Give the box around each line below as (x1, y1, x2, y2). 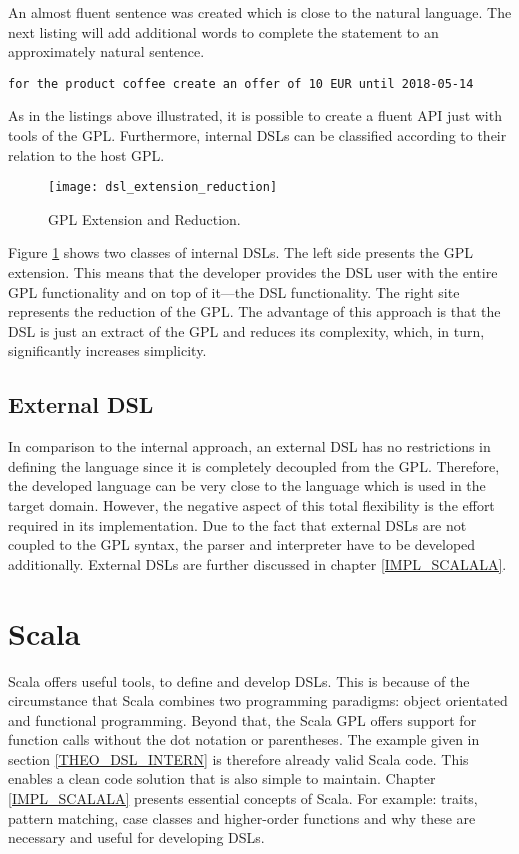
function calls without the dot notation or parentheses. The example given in (8, 729, 480, 750)
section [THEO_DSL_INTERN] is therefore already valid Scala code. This (8, 748, 469, 769)
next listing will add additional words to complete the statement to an (8, 21, 439, 42)
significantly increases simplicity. (8, 340, 207, 361)
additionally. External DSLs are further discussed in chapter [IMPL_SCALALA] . (8, 553, 507, 574)
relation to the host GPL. (8, 144, 165, 165)
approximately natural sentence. (8, 41, 205, 62)
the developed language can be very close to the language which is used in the (8, 475, 486, 496)
